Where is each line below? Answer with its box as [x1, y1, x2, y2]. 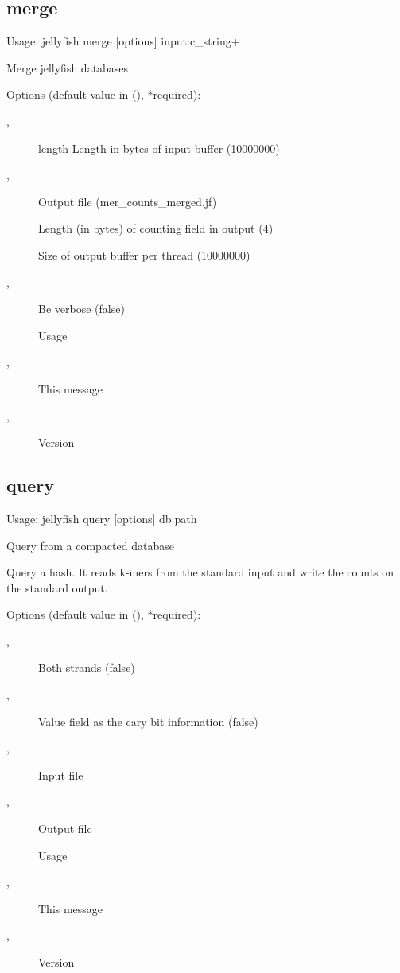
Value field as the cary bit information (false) [38, 713, 258, 729]
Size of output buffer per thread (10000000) [38, 246, 250, 263]
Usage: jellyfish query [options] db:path [6, 510, 197, 526]
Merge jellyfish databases [6, 59, 129, 76]
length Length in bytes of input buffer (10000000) [38, 139, 280, 156]
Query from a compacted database [6, 537, 174, 553]
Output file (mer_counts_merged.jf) [38, 193, 217, 209]
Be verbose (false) [38, 300, 125, 317]
